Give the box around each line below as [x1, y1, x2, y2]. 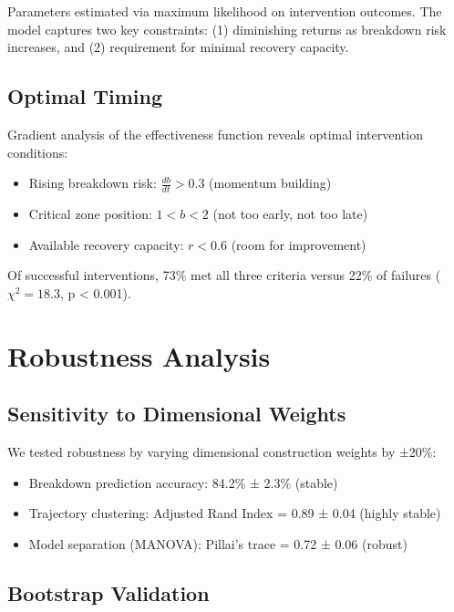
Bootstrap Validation [7, 578, 210, 607]
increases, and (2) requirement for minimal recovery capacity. [7, 37, 349, 57]
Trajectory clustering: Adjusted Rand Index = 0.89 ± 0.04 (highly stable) [28, 503, 441, 523]
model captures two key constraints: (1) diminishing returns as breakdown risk [7, 19, 447, 38]
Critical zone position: [28, 204, 152, 223]
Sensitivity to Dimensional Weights [7, 399, 346, 428]
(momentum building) [209, 173, 332, 192]
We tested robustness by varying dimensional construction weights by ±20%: [7, 441, 437, 461]
